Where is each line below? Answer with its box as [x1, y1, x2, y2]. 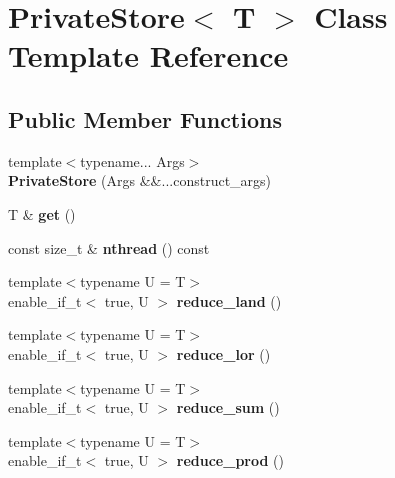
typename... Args [80, 150, 185, 171]
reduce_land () [176, 290, 282, 311]
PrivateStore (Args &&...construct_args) [8, 170, 272, 191]
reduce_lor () [176, 343, 271, 364]
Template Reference [8, 35, 289, 76]
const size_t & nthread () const [8, 237, 210, 258]
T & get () [8, 203, 76, 224]
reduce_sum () [176, 397, 280, 418]
